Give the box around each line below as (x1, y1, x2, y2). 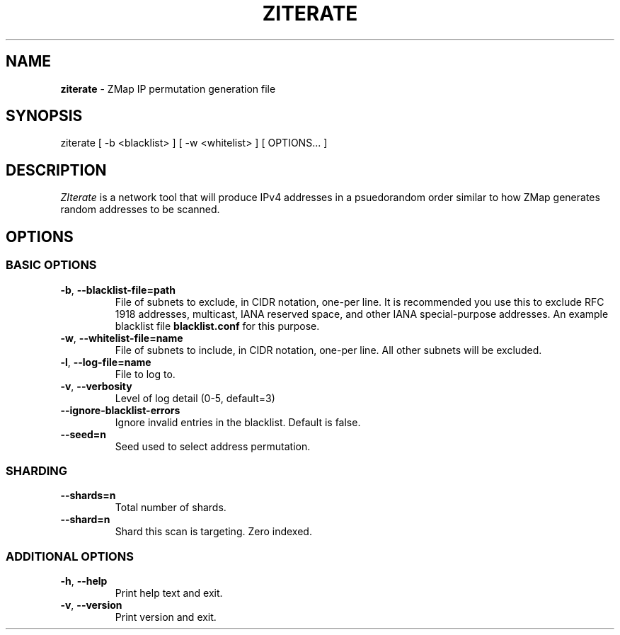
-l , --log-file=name (60, 355, 151, 368)
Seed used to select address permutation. (115, 440, 311, 452)
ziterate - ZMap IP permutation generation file (60, 82, 276, 95)
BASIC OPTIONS (6, 258, 97, 273)
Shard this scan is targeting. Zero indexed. (115, 525, 312, 538)
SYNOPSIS (6, 107, 83, 125)
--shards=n (60, 489, 116, 502)
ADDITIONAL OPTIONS (6, 549, 134, 564)
